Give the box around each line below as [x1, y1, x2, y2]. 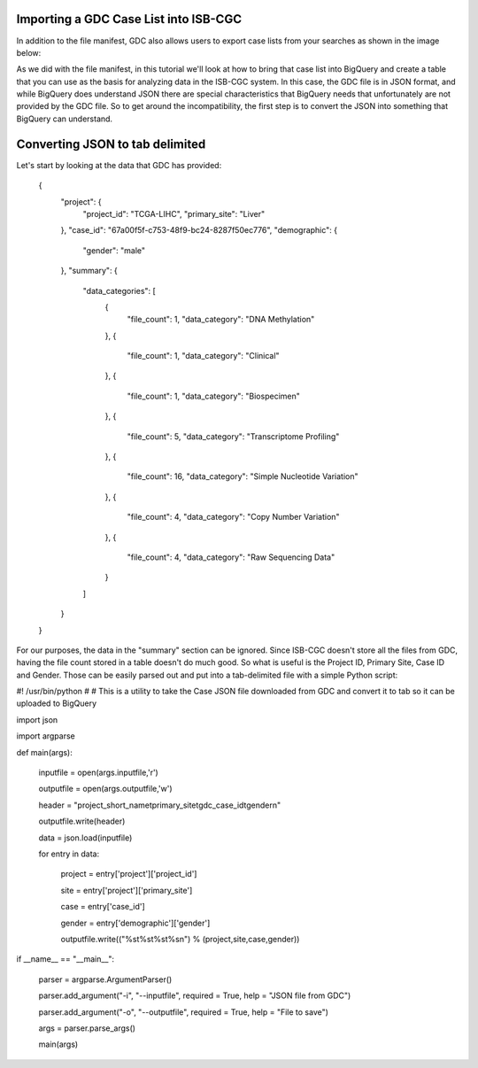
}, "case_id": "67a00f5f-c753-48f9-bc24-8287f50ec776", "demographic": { [60, 225, 338, 236]
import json [16, 714, 58, 725]
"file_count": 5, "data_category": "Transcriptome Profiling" [127, 430, 340, 442]
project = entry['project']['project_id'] [60, 869, 197, 879]
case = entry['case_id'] [60, 902, 145, 912]
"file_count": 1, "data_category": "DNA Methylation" [127, 314, 315, 325]
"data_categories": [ [82, 285, 157, 296]
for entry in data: [38, 848, 100, 859]
